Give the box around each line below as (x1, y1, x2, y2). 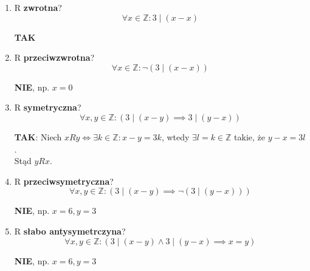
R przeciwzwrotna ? (14, 51, 95, 64)
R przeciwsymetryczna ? (14, 174, 114, 187)
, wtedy (161, 130, 190, 143)
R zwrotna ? (14, 1, 62, 13)
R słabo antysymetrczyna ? (14, 224, 126, 237)
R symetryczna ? (14, 101, 81, 114)
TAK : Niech (14, 130, 62, 143)
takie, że (234, 130, 266, 143)
